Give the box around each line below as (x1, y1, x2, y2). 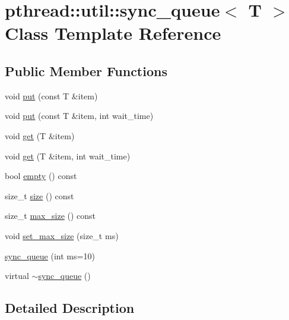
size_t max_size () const (5, 209, 96, 222)
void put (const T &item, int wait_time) (5, 109, 154, 122)
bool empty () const (5, 170, 77, 182)
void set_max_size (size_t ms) (5, 229, 119, 241)
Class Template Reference (5, 21, 221, 45)
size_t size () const (5, 189, 74, 202)
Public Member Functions (5, 61, 167, 80)
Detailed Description (5, 299, 135, 317)
